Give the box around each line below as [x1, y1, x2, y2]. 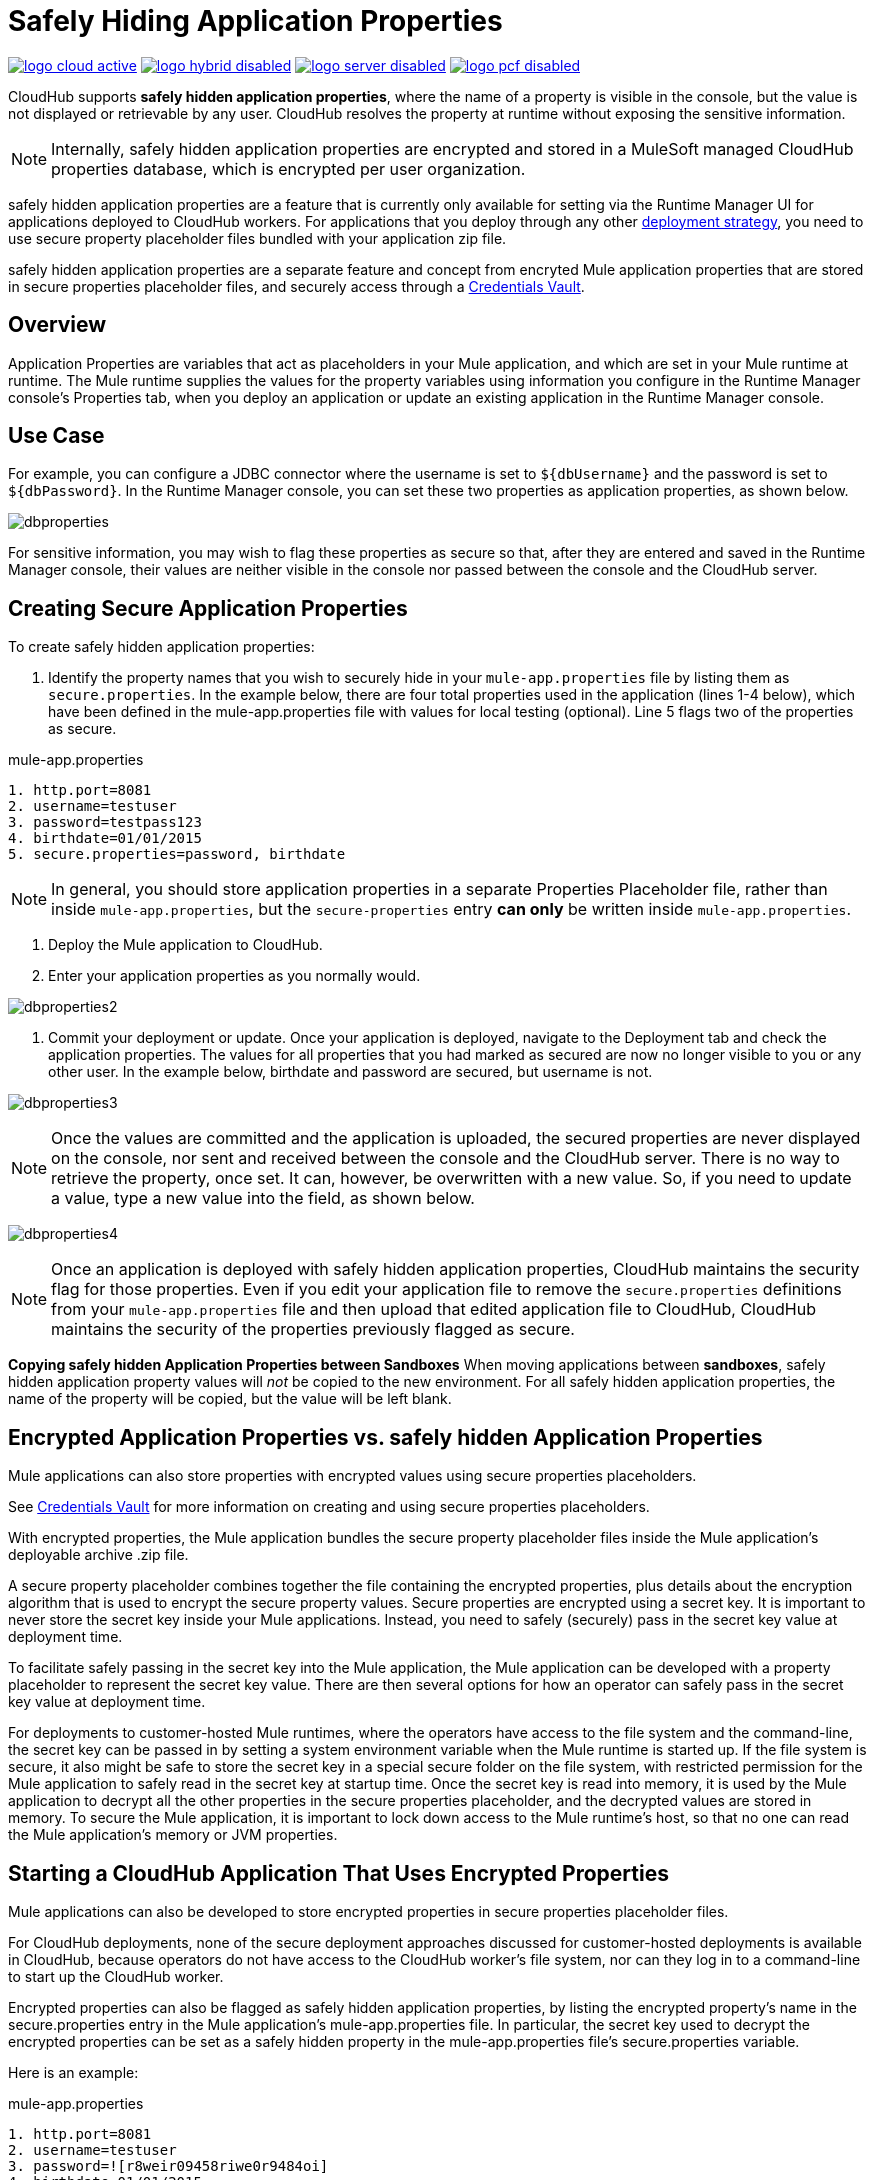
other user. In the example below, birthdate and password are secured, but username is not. [48, 1063, 653, 1081]
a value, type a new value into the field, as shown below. [51, 1188, 475, 1209]
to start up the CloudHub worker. [8, 1967, 224, 1985]
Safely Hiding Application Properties [8, 4, 503, 38]
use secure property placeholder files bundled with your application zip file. [8, 229, 507, 247]
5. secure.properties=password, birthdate [8, 846, 346, 863]
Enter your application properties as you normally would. [48, 967, 421, 985]
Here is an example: [8, 2063, 139, 2081]
